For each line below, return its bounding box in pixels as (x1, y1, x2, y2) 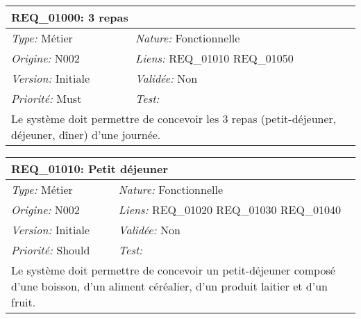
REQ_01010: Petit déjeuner (11, 161, 169, 177)
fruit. (11, 294, 36, 310)
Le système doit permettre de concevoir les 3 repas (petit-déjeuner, (11, 111, 337, 126)
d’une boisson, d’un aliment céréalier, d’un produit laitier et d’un (11, 278, 328, 294)
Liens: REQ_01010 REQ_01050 (135, 50, 294, 66)
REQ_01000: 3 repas (11, 9, 128, 25)
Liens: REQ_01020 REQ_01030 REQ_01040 (118, 202, 341, 218)
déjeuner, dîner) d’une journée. (11, 126, 161, 142)
